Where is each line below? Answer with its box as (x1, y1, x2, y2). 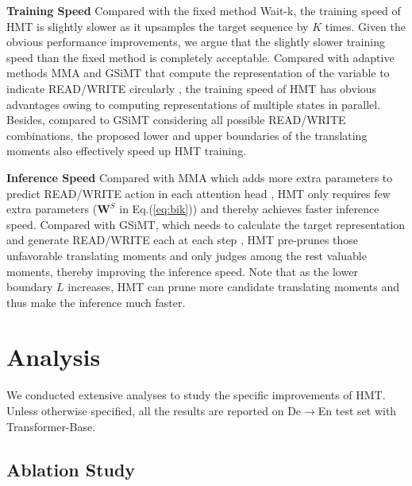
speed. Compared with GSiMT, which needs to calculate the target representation (6, 216, 406, 232)
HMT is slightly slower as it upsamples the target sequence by (6, 17, 309, 34)
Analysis (6, 340, 101, 373)
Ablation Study (6, 457, 136, 481)
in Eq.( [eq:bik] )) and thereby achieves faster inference (119, 200, 379, 217)
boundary (6, 278, 53, 295)
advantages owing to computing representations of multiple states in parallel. (6, 95, 381, 112)
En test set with (318, 402, 397, 418)
